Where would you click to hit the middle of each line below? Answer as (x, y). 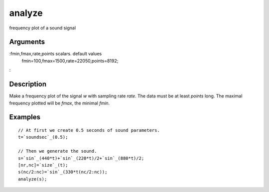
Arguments (27, 42)
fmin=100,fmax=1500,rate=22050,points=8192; (70, 61)
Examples (25, 117)
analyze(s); (33, 179)
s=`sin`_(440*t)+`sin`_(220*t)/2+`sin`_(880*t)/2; (81, 158)
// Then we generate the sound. (58, 151)
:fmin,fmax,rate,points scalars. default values (56, 54)
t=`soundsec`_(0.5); (43, 137)
